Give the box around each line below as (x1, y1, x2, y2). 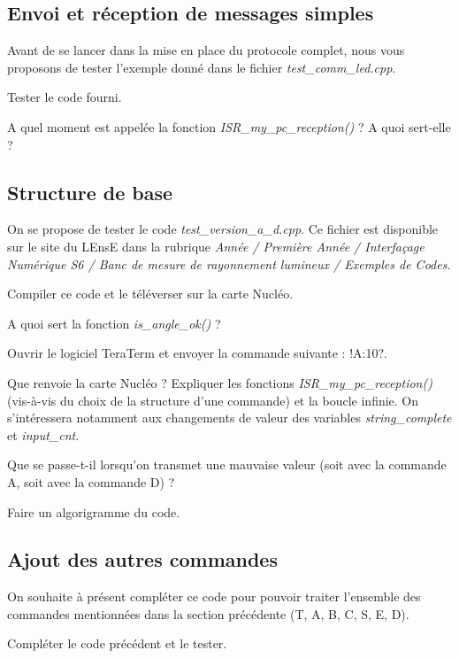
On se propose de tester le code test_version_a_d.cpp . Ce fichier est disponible (7, 220, 439, 238)
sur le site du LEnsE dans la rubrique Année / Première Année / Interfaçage (7, 236, 425, 255)
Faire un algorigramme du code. (7, 502, 180, 521)
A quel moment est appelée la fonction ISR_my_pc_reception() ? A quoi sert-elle (7, 117, 451, 135)
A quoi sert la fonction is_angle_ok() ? (7, 314, 221, 332)
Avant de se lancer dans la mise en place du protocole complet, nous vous (7, 41, 405, 59)
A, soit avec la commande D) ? (7, 472, 175, 491)
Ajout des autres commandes (7, 546, 278, 573)
